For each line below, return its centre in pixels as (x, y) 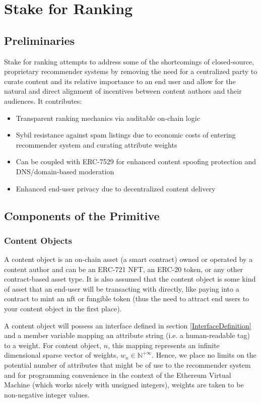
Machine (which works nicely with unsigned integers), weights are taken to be (124, 385)
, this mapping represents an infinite (164, 345)
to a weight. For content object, (53, 345)
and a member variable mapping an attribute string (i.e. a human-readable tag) (127, 335)
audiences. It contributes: (43, 100)
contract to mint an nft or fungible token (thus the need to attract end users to (127, 298)
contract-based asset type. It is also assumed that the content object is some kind (130, 279)
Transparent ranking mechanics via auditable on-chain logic (108, 118)
